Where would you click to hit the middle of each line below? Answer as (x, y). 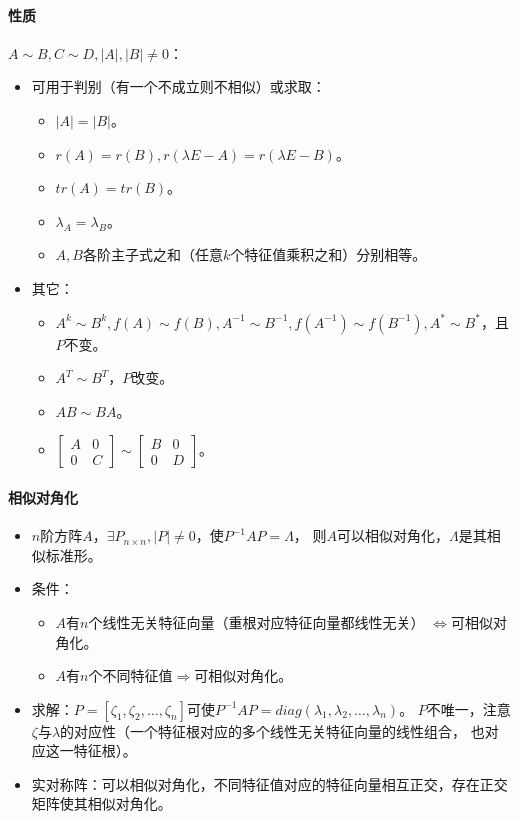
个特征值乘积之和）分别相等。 (328, 254)
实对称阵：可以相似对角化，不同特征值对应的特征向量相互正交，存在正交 (269, 783)
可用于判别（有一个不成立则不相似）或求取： (178, 86)
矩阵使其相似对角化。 (101, 803)
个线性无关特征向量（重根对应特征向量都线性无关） (256, 621)
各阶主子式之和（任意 (152, 254)
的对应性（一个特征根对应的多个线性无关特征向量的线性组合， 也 (272, 730)
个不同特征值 (130, 675)
